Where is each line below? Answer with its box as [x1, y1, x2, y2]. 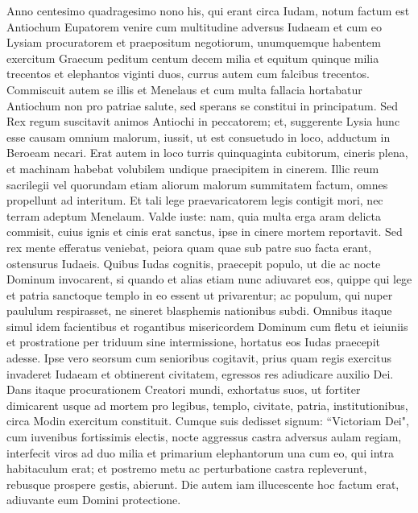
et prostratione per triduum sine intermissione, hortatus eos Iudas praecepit [6, 333, 380, 350]
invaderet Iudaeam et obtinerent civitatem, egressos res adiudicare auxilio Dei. [6, 365, 394, 382]
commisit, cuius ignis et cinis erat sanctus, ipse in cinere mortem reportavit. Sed [6, 223, 403, 240]
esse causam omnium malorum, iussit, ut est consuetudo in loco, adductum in [6, 128, 391, 145]
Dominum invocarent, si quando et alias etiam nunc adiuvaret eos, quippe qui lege [6, 271, 412, 288]
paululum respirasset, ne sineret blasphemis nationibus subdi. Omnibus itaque [6, 302, 392, 319]
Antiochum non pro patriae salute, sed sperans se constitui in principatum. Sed [6, 97, 398, 114]
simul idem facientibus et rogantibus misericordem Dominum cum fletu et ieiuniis [6, 317, 408, 334]
